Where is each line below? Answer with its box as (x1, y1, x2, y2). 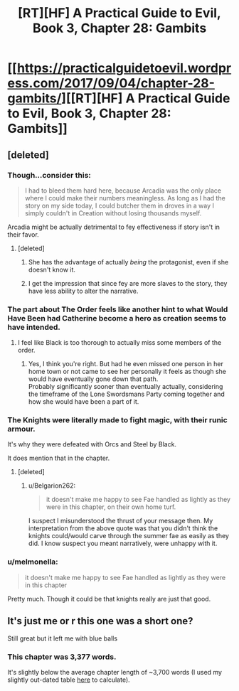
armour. (7, 424, 36, 434)
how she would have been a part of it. (28, 397, 139, 406)
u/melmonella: (7, 557, 58, 567)
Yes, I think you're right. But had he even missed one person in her (28, 360, 224, 368)
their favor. (7, 230, 39, 239)
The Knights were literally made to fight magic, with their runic (7, 415, 228, 425)
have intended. (7, 322, 60, 332)
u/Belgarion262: (28, 481, 76, 490)
